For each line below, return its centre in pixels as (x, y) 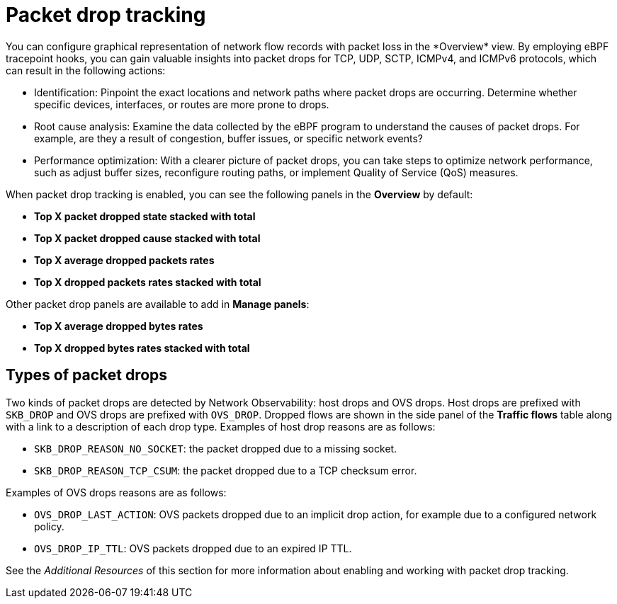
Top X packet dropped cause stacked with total (147, 238)
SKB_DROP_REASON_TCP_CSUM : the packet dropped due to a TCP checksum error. (226, 470)
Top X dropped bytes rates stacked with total (142, 348)
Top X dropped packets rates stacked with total (148, 282)
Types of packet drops (87, 375)
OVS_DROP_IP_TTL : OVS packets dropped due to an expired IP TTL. (193, 548)
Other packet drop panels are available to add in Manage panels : (158, 304)
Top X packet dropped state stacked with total (145, 216)
